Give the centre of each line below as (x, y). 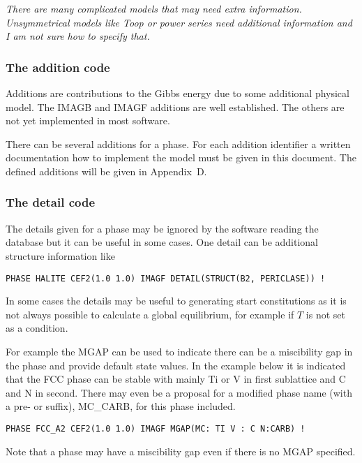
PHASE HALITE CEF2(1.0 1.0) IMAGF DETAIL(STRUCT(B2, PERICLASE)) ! (166, 278)
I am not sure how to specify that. (78, 36)
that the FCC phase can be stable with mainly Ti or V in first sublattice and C (176, 379)
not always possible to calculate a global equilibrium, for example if (150, 314)
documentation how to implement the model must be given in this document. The (181, 157)
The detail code (51, 202)
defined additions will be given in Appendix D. (106, 171)
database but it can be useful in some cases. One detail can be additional (162, 242)
